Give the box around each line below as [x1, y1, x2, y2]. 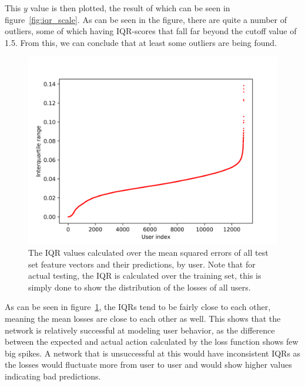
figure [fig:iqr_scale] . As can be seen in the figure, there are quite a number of [5, 13, 287, 25]
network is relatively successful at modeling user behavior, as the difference [5, 324, 275, 336]
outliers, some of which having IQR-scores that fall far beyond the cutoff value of [5, 25, 297, 37]
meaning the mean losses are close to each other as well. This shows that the [5, 312, 281, 324]
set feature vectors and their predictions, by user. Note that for [28, 258, 256, 270]
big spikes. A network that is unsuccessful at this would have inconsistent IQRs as [5, 347, 301, 359]
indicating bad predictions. [5, 369, 101, 382]
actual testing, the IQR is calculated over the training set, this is [28, 269, 262, 282]
